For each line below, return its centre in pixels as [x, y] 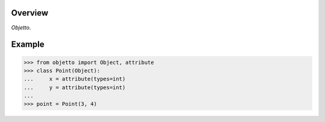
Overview [30, 13]
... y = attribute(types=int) [75, 87]
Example [28, 45]
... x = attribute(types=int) [75, 79]
